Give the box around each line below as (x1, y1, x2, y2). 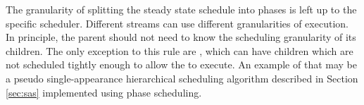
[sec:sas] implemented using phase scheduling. (6, 85, 202, 99)
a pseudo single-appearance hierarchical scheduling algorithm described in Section (6, 70, 358, 85)
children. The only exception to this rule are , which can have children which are (6, 43, 353, 58)
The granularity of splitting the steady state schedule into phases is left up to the (6, 2, 357, 16)
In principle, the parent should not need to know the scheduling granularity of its (6, 30, 356, 44)
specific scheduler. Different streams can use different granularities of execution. (6, 16, 349, 30)
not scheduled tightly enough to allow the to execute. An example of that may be (6, 57, 357, 72)
